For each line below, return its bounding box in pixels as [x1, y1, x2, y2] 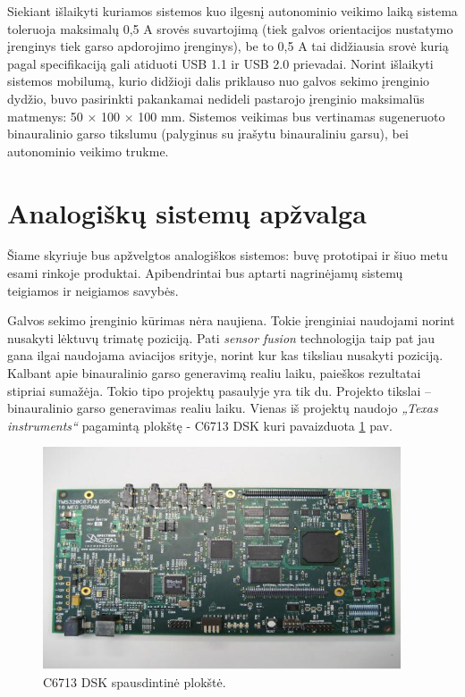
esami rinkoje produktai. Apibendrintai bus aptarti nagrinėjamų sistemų [7, 264, 403, 282]
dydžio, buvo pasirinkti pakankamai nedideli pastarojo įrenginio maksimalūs [7, 88, 425, 107]
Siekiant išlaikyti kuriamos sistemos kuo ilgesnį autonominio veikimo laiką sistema [7, 2, 458, 20]
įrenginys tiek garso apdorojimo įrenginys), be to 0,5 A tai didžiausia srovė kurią [7, 37, 449, 55]
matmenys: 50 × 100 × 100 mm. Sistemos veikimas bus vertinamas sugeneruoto [7, 106, 445, 125]
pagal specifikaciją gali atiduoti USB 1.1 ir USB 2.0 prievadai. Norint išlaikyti [7, 54, 434, 72]
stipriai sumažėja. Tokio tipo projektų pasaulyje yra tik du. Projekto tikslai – [7, 381, 432, 399]
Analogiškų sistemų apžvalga [7, 194, 367, 231]
